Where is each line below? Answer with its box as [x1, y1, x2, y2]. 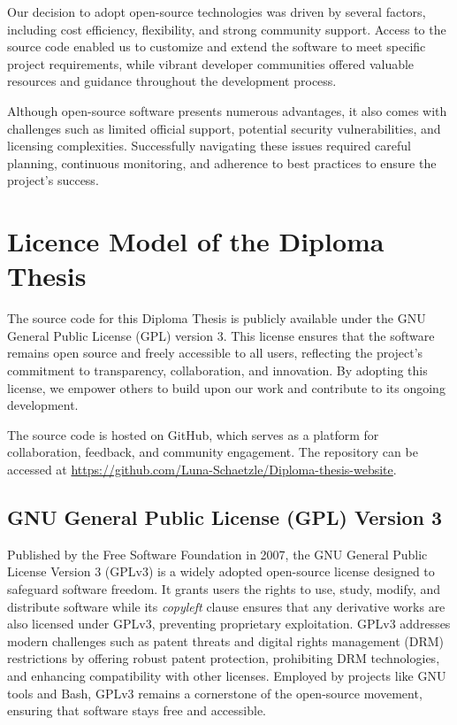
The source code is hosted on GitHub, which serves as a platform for [7, 425, 379, 443]
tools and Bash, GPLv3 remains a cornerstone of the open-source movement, [7, 683, 423, 702]
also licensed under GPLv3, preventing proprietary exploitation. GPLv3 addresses [7, 614, 451, 633]
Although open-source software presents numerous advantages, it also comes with [7, 101, 447, 120]
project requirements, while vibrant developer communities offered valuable [7, 54, 415, 73]
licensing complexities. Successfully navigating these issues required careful [7, 136, 411, 155]
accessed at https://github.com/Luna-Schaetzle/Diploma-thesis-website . [7, 460, 397, 478]
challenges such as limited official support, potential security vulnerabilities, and [7, 119, 441, 137]
